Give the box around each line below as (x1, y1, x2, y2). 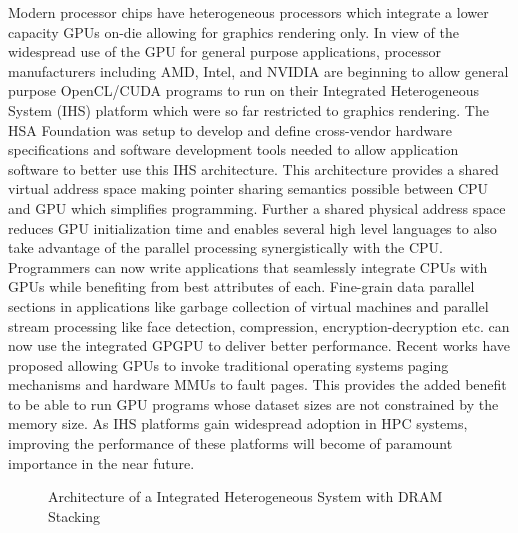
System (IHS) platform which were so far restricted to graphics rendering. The (8, 99, 489, 120)
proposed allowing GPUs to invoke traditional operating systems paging (8, 354, 449, 375)
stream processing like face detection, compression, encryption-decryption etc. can (8, 315, 510, 336)
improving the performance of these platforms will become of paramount (8, 433, 453, 454)
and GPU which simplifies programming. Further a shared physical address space (8, 197, 506, 218)
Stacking (48, 505, 101, 526)
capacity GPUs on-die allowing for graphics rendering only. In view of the (8, 21, 459, 42)
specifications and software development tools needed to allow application (8, 139, 459, 160)
